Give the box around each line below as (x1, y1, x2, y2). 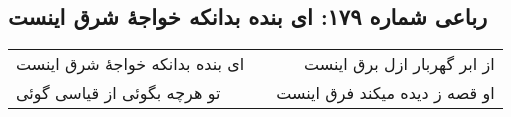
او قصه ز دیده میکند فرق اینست (276, 81, 495, 105)
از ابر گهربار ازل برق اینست (304, 52, 495, 76)
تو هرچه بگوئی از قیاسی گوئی (16, 81, 221, 105)
